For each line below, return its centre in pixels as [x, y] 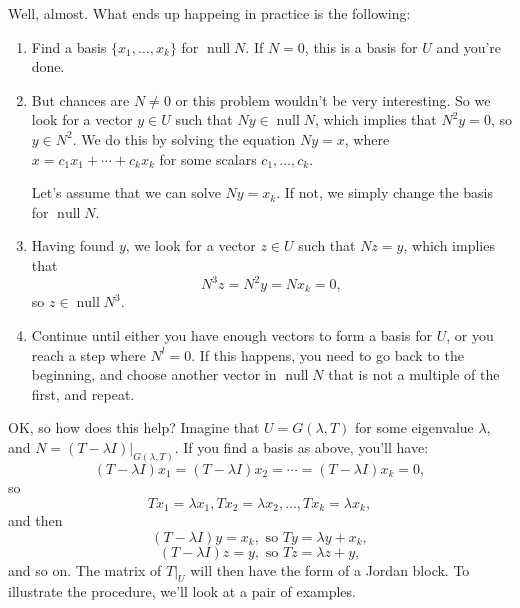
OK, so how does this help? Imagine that [134, 427]
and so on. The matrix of [85, 569]
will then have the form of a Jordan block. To [330, 569]
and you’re [469, 46]
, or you [470, 335]
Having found [73, 245]
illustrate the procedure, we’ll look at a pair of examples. [182, 591]
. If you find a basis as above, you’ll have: [301, 447]
